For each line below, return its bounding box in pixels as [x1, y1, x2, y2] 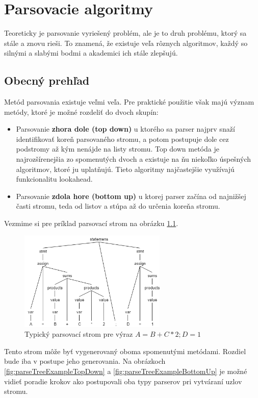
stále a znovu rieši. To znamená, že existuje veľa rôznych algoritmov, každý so [4, 37, 248, 48]
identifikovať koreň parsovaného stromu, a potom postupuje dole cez [16, 133, 229, 144]
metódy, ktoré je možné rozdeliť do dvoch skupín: [4, 106, 159, 117]
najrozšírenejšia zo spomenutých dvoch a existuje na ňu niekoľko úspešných [16, 154, 251, 164]
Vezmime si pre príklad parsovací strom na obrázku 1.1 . [4, 218, 178, 229]
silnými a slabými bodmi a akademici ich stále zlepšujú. [4, 47, 178, 58]
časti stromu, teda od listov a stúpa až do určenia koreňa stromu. [16, 201, 220, 211]
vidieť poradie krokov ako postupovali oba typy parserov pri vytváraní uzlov [4, 376, 242, 386]
